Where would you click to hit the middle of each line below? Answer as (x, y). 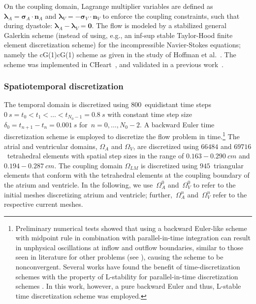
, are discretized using (166, 146)
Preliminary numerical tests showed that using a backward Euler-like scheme (131, 228)
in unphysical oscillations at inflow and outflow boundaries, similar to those (129, 247)
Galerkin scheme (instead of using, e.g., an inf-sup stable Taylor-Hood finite (118, 35)
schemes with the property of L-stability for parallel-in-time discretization (127, 276)
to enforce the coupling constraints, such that (171, 16)
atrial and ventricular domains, (51, 146)
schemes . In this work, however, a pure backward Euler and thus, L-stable (128, 286)
